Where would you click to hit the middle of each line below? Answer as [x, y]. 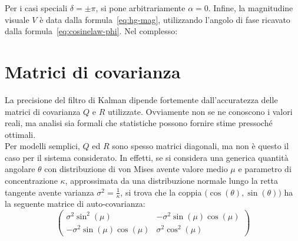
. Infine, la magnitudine [251, 8]
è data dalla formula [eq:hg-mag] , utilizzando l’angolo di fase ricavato [165, 19]
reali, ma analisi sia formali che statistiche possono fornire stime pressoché [139, 123]
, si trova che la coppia [161, 192]
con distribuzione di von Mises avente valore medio [136, 169]
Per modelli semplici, [42, 146]
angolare [20, 169]
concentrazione [31, 181]
